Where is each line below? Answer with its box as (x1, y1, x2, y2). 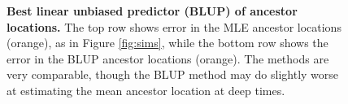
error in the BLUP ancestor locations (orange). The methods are (7, 50, 329, 67)
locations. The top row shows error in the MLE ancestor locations (7, 18, 341, 35)
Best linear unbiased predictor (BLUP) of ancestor (7, 2, 298, 19)
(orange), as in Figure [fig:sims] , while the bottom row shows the (7, 34, 328, 51)
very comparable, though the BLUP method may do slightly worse (7, 66, 339, 83)
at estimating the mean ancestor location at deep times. (7, 81, 285, 98)
